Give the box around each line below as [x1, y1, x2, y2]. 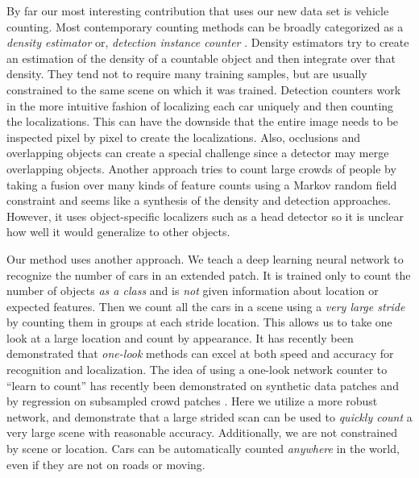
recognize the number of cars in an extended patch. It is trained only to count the [6, 266, 411, 283]
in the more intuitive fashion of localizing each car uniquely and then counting [6, 97, 394, 114]
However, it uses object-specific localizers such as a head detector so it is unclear [6, 207, 404, 224]
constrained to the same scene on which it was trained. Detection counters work [6, 81, 401, 98]
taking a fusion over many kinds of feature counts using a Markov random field [6, 176, 397, 193]
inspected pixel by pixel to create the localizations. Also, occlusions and [6, 128, 361, 145]
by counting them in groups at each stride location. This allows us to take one [6, 314, 392, 330]
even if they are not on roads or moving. [6, 455, 205, 472]
